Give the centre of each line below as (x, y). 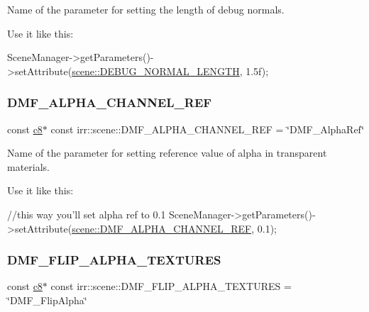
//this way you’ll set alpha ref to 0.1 (87, 214)
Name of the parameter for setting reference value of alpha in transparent (167, 153)
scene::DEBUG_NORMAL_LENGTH (156, 71)
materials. (29, 166)
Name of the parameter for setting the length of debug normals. (146, 9)
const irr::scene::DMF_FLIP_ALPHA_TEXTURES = (171, 286)
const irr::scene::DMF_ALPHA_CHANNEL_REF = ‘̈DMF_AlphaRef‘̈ (208, 129)
